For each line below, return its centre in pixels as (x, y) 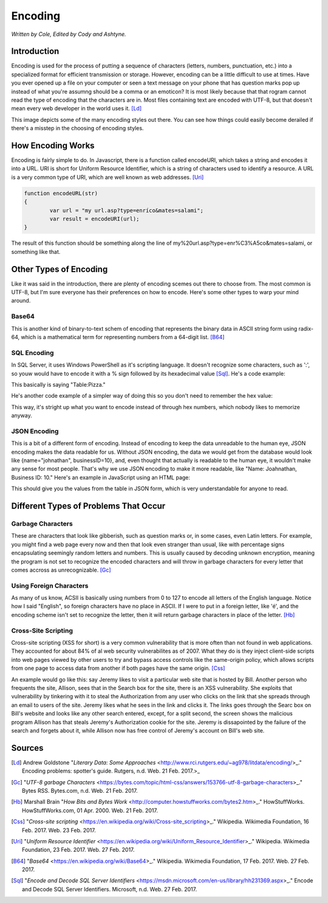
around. (21, 301)
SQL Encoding (32, 353)
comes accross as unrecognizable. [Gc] (61, 570)
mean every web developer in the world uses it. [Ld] (77, 108)
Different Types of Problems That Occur (88, 506)
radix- (306, 328)
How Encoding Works (53, 146)
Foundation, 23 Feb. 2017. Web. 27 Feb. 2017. (78, 850)
